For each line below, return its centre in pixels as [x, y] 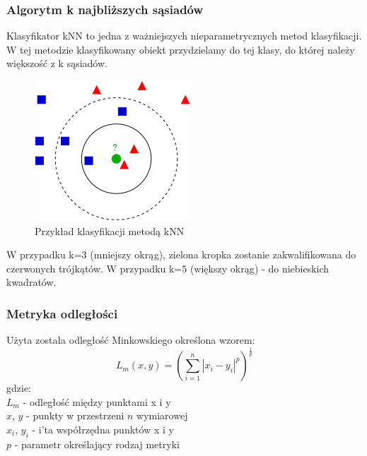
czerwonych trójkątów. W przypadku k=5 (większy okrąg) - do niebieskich [168, 268]
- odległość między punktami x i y [97, 401]
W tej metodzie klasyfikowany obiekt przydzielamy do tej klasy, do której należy [181, 49]
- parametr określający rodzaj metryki [97, 444]
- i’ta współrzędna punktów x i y [103, 429]
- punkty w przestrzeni [75, 415]
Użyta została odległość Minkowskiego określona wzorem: [131, 340]
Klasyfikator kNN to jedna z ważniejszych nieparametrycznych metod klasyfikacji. [184, 36]
